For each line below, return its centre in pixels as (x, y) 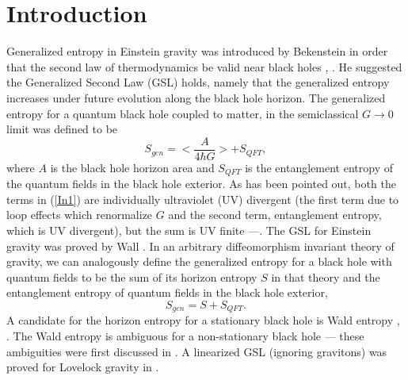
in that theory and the (326, 276)
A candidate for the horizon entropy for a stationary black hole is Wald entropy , (203, 320)
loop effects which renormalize (80, 215)
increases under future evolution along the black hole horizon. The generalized (196, 97)
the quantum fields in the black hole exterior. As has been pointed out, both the (201, 184)
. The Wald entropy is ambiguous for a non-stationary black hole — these (185, 336)
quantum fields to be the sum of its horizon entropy (132, 276)
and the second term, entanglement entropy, (275, 215)
